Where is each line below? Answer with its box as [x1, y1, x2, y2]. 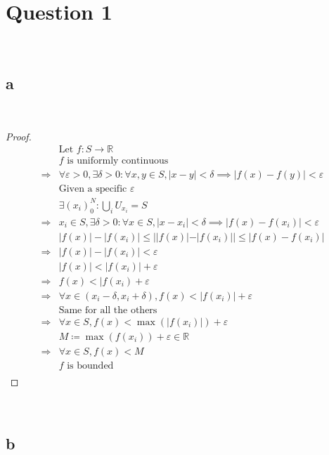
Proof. [6, 128, 32, 143]
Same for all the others [58, 305, 157, 315]
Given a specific [58, 184, 127, 194]
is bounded [67, 360, 114, 371]
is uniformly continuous [67, 156, 169, 166]
